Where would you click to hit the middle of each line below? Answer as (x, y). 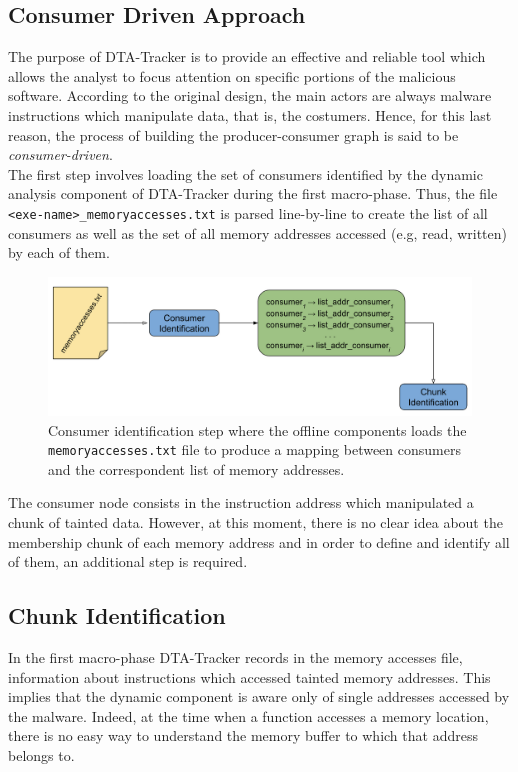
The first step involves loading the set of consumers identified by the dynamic (245, 173)
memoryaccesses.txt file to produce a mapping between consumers (254, 449)
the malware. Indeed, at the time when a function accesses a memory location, (248, 715)
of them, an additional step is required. (128, 561)
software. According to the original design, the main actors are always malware (250, 95)
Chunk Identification (117, 615)
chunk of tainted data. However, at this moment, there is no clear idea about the (255, 521)
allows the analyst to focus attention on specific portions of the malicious (232, 75)
